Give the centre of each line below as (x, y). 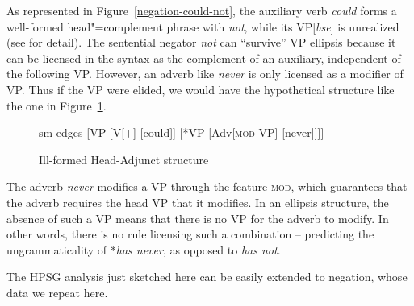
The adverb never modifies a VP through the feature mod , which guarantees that (207, 186)
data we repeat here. (57, 292)
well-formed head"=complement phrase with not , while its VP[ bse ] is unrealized (203, 26)
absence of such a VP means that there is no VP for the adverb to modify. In (198, 218)
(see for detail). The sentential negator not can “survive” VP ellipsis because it (201, 42)
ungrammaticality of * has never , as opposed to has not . (144, 249)
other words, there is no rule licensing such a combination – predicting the (190, 234)
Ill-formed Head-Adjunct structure (124, 159)
